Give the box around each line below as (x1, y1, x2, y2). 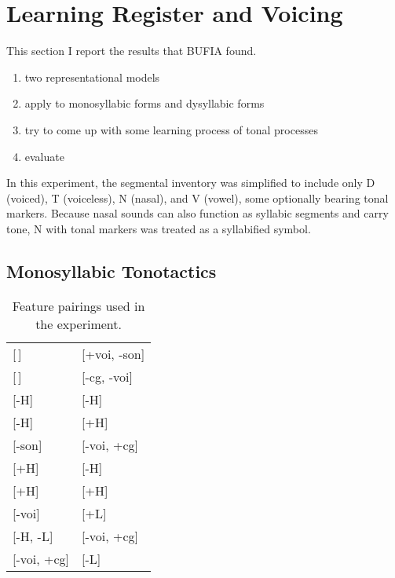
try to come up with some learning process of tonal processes (24, 121, 318, 137)
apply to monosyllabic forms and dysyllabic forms (24, 95, 265, 112)
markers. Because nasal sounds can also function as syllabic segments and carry (6, 205, 389, 221)
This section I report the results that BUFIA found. (6, 42, 257, 59)
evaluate (24, 148, 64, 164)
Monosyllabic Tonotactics (6, 258, 217, 283)
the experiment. (35, 314, 122, 333)
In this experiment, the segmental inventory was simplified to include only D (6, 174, 375, 191)
